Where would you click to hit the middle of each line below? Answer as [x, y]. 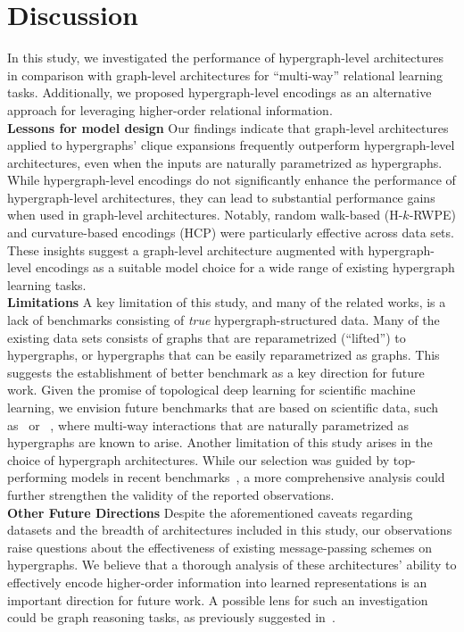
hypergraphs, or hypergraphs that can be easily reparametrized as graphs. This [224, 355]
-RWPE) [432, 215]
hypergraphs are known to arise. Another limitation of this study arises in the [220, 442]
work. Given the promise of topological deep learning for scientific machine [211, 390]
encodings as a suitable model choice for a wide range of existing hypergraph [245, 267]
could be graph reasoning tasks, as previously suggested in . [171, 617]
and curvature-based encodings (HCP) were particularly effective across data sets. [231, 233]
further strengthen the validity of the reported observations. [171, 494]
